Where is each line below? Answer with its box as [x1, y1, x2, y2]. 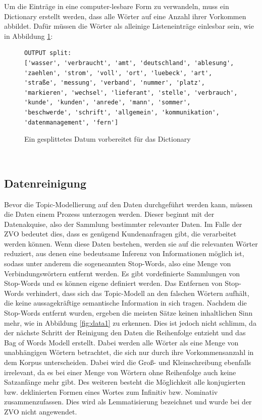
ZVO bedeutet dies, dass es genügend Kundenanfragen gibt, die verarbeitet [4, 228, 237, 239]
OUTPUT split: [24, 49, 72, 57]
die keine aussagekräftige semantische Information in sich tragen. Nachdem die [4, 297, 247, 308]
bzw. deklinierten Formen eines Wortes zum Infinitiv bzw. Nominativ [4, 386, 218, 397]
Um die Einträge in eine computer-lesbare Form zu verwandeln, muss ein [4, 1, 229, 11]
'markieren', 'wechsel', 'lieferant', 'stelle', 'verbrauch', [24, 89, 238, 96]
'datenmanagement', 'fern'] [24, 118, 119, 126]
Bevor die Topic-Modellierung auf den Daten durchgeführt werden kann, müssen [4, 199, 252, 209]
